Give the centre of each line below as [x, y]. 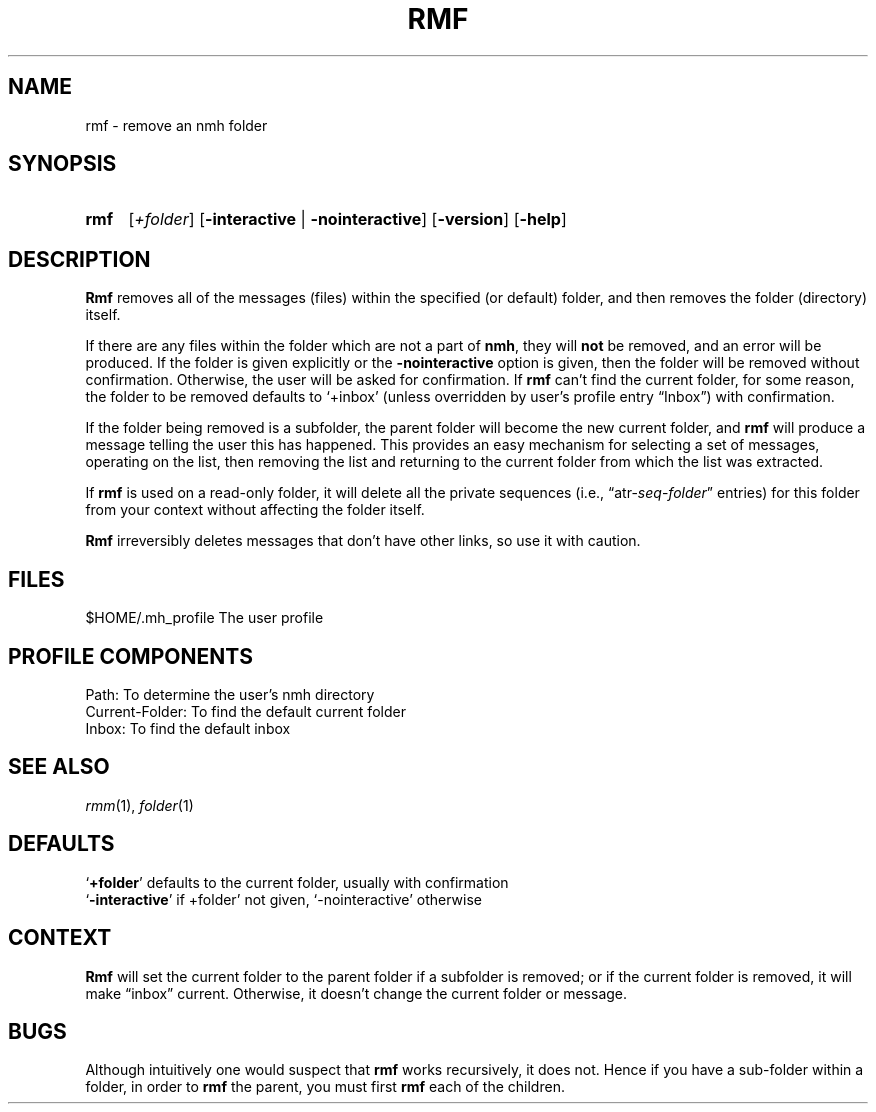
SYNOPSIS [62, 164]
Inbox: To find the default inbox [188, 728]
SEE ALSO [59, 767]
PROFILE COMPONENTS [130, 656]
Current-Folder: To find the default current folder [245, 711]
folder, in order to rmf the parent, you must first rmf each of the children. [325, 1087]
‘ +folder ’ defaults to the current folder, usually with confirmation [297, 882]
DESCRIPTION [79, 259]
